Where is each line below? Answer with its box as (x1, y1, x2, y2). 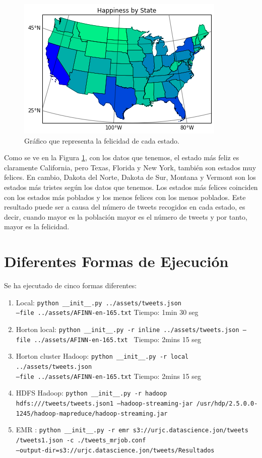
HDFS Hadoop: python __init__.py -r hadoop (16, 387, 167, 398)
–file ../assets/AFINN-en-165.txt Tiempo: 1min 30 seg (16, 307, 199, 317)
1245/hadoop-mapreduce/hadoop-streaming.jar (16, 410, 168, 417)
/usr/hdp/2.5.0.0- (196, 400, 258, 407)
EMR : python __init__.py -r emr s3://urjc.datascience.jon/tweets (16, 424, 248, 435)
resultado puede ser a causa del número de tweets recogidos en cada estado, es (4, 202, 245, 212)
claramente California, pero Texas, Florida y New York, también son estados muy (4, 162, 256, 172)
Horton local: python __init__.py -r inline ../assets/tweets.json (16, 323, 239, 334)
